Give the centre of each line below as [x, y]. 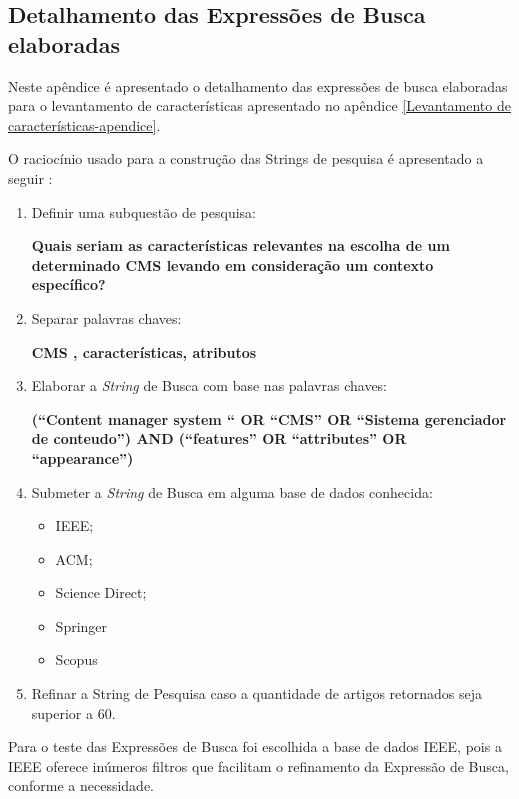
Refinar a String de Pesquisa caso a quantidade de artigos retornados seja [257, 693]
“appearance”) [82, 457]
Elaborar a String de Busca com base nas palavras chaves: [209, 385]
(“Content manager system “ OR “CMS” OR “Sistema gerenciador [269, 418]
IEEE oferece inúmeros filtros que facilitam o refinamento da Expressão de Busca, [258, 765]
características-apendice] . [84, 124]
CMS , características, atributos [144, 351]
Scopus [76, 659]
